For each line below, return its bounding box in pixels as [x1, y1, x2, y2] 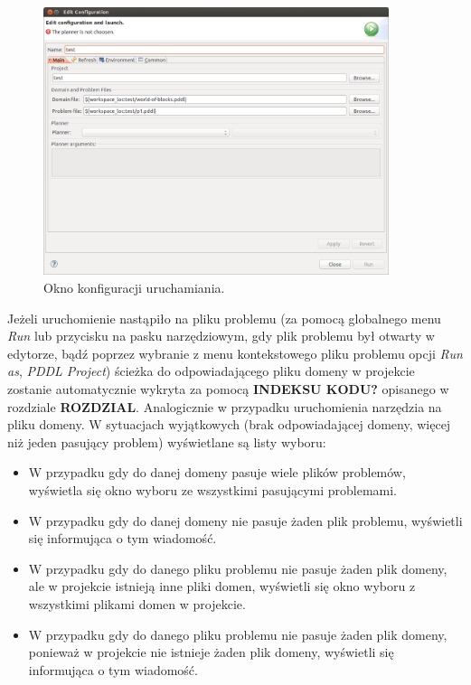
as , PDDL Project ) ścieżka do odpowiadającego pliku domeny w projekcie [7, 361, 415, 380]
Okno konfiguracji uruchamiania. [43, 278, 225, 297]
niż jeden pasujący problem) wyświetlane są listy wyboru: [7, 432, 326, 451]
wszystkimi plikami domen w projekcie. [28, 594, 246, 613]
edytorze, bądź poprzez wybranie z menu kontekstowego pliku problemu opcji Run [7, 343, 463, 362]
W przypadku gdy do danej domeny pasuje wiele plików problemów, [28, 463, 406, 482]
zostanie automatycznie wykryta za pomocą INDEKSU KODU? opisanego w [7, 380, 449, 399]
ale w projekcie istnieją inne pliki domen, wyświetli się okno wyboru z [28, 577, 416, 596]
